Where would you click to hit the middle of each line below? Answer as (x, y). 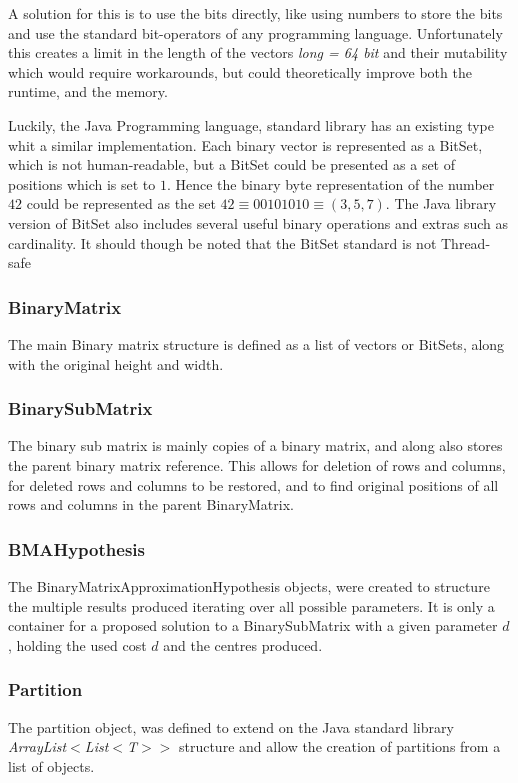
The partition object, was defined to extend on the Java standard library (231, 726)
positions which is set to (82, 183)
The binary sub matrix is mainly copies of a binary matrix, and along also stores (255, 445)
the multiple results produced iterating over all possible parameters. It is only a (251, 605)
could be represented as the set (121, 203)
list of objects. (51, 765)
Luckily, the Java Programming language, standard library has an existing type (251, 124)
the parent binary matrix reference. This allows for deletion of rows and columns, (257, 464)
